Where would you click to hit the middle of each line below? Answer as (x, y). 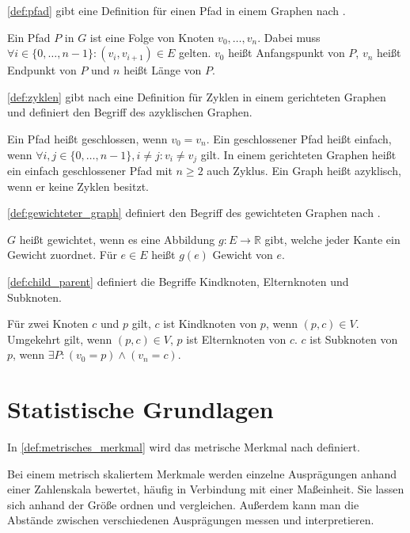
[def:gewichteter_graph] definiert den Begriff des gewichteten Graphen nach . (194, 213)
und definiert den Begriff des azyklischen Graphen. (130, 112)
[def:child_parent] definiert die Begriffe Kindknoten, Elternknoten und (178, 281)
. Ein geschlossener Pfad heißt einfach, (299, 138)
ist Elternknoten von (236, 339)
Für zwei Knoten (48, 324)
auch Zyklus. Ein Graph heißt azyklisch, (304, 171)
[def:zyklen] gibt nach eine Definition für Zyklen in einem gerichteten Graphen (197, 96)
